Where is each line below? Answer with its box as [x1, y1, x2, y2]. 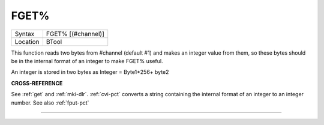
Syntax [14, 29, 35, 38]
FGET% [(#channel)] [46, 29, 104, 38]
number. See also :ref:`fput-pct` [11, 99, 89, 106]
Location [14, 37, 40, 46]
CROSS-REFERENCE [11, 79, 63, 87]
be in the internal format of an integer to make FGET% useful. [11, 57, 163, 64]
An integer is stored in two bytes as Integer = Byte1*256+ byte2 [11, 69, 169, 76]
